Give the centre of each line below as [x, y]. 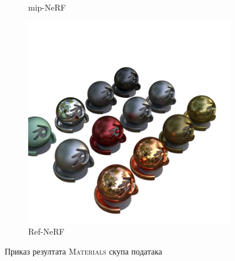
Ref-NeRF [46, 231]
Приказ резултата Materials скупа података [83, 251]
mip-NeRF [47, 7]
